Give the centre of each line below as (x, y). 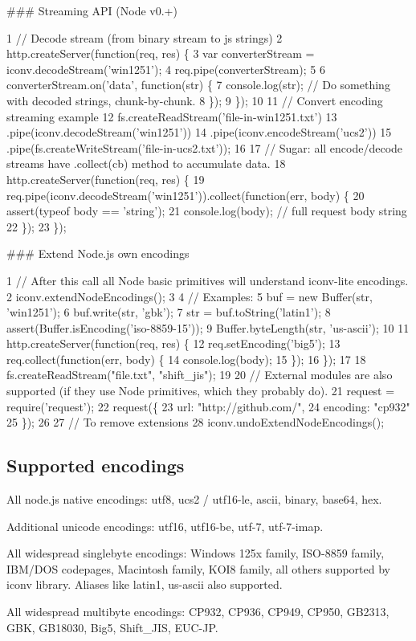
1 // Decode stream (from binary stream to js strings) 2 (145, 37)
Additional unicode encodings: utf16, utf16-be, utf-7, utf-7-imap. (165, 526)
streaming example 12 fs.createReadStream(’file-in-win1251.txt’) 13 (172, 116)
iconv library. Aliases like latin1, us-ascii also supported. (145, 584)
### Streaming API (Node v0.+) (92, 10)
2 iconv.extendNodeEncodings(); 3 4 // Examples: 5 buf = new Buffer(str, (190, 296)
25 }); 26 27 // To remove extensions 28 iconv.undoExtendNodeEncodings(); (196, 422)
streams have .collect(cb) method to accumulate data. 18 (146, 163)
